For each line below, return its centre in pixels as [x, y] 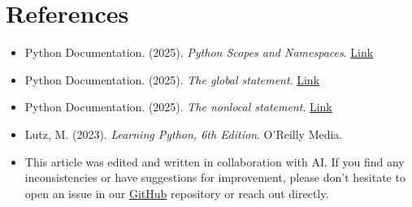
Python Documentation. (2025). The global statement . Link [172, 79]
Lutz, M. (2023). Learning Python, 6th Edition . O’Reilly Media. [184, 134]
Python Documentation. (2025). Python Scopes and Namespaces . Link [199, 52]
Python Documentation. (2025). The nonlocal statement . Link [178, 107]
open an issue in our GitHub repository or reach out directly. [177, 193]
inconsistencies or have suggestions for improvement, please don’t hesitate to [215, 177]
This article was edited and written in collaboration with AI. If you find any [215, 161]
